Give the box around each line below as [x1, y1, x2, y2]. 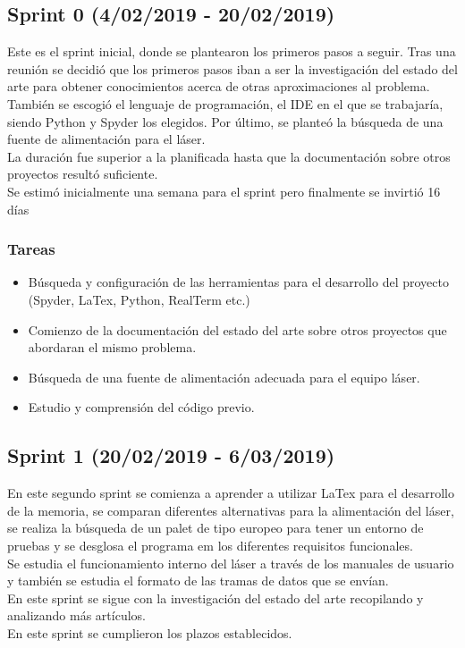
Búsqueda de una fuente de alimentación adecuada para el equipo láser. [28, 367, 420, 386]
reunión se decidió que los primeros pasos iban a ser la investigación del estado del [7, 59, 458, 78]
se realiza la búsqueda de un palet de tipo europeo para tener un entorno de [7, 518, 424, 537]
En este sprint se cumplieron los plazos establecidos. [7, 623, 292, 642]
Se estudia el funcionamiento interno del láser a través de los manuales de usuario [7, 553, 454, 572]
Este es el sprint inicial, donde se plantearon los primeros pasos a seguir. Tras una [7, 42, 456, 61]
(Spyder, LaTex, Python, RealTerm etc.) [28, 290, 250, 308]
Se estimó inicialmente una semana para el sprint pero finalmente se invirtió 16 [7, 181, 441, 200]
